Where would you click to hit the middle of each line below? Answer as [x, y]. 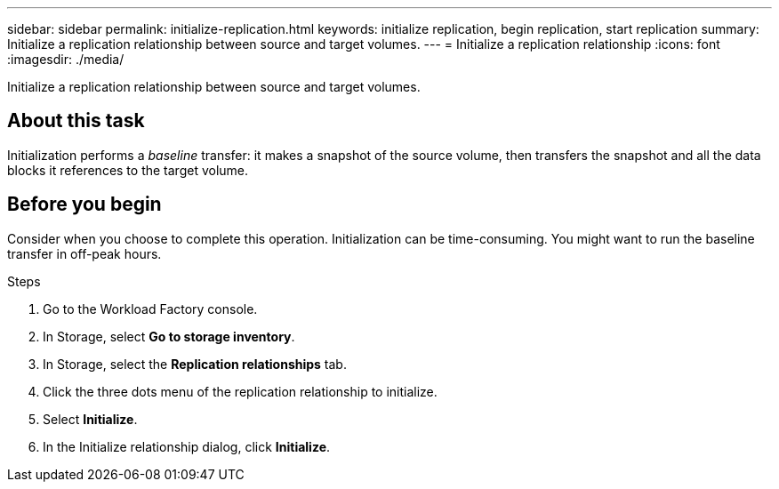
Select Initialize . [90, 419]
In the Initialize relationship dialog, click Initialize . [187, 446]
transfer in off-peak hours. [84, 253]
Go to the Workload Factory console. [150, 309]
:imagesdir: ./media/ [66, 59]
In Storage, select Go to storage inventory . [169, 336]
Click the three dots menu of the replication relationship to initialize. [240, 391]
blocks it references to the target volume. [128, 170]
